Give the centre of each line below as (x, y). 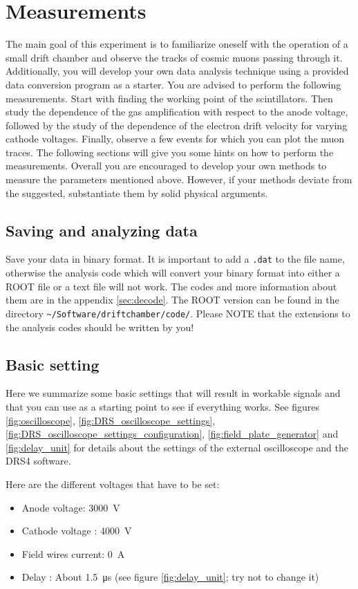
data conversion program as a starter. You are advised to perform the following (173, 84)
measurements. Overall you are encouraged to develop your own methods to (166, 166)
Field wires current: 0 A (73, 553)
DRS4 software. (38, 461)
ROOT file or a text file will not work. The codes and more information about (171, 286)
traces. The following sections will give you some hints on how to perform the (170, 152)
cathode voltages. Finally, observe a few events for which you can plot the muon (175, 139)
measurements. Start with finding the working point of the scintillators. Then (169, 98)
